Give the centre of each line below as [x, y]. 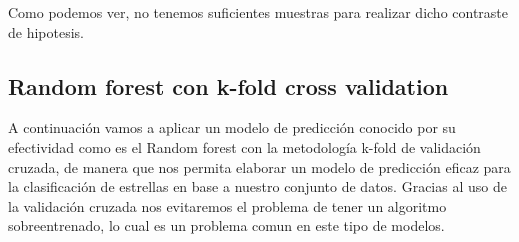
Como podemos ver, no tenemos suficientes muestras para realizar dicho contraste [258, 12]
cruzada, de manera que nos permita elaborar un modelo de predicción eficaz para [259, 166]
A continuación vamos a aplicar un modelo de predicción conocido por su [232, 127]
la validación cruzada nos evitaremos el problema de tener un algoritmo [227, 205]
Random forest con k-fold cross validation [228, 85]
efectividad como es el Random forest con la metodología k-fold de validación [244, 146]
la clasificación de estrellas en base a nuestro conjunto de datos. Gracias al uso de [257, 186]
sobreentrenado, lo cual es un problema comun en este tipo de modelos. [226, 225]
